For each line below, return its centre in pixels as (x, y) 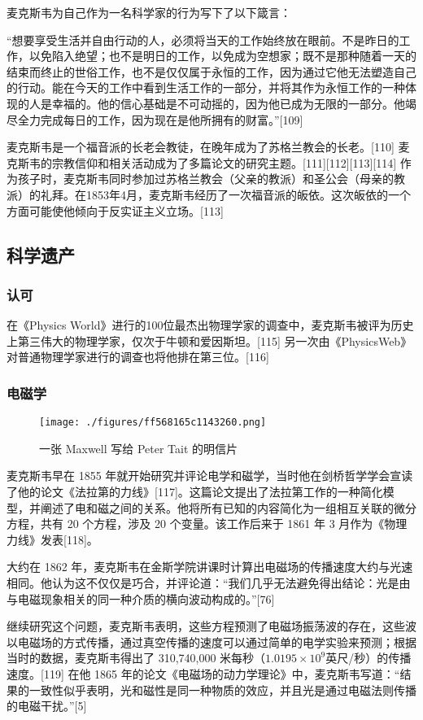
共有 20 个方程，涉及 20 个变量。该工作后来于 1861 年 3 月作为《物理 (224, 524)
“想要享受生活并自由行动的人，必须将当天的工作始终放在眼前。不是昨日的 (203, 39)
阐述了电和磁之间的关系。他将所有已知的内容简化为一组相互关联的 (217, 507)
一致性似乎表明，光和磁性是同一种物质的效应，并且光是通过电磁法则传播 (222, 689)
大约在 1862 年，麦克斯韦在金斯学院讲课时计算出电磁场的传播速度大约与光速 (210, 567)
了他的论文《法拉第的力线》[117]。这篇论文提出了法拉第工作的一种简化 (195, 491)
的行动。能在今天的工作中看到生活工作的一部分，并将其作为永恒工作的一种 (206, 87)
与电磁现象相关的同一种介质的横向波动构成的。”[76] (141, 598)
